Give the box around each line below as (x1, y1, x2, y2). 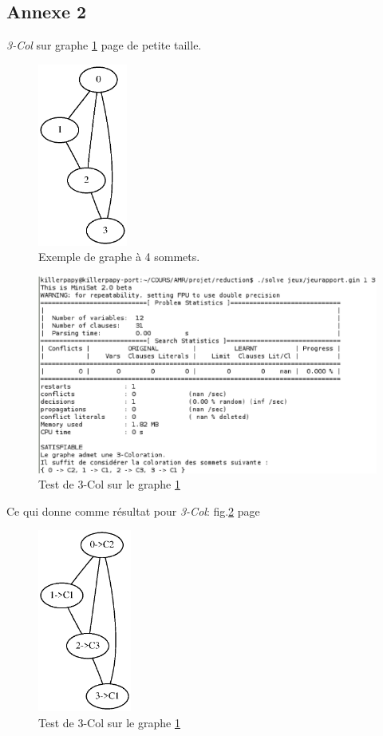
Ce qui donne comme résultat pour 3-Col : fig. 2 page (6, 502, 260, 519)
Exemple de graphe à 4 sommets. (38, 248, 200, 265)
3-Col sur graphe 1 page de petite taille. (6, 37, 202, 53)
